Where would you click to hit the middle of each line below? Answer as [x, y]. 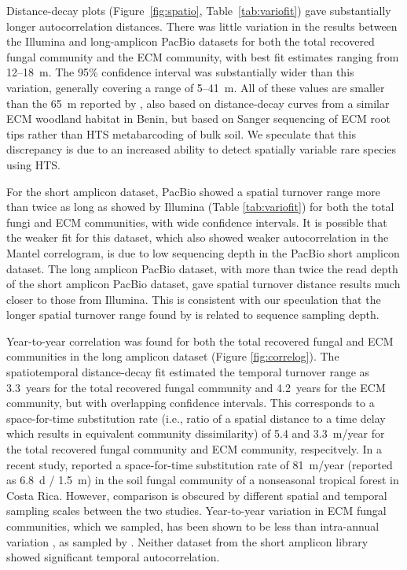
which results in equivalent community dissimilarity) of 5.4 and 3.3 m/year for [196, 433]
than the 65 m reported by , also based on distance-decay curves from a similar [198, 103]
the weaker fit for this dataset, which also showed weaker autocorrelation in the [198, 237]
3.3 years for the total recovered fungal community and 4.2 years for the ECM [196, 387]
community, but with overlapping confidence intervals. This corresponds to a [191, 403]
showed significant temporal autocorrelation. [113, 557]
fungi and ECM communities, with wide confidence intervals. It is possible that [197, 222]
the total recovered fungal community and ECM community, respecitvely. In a [194, 449]
